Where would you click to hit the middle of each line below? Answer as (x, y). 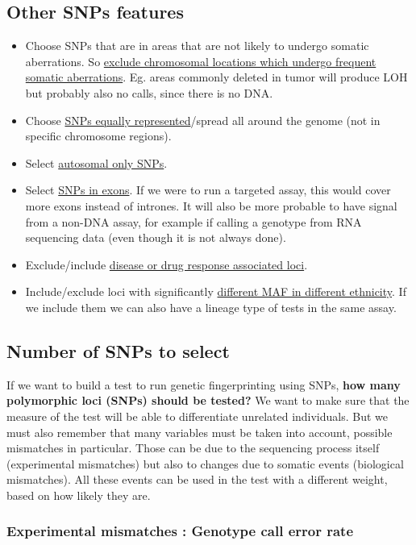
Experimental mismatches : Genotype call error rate (180, 531)
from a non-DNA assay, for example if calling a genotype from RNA (193, 221)
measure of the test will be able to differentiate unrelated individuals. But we (198, 416)
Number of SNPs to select (118, 350)
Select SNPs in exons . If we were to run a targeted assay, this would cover (208, 190)
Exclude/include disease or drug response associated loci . (166, 264)
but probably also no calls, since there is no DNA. (149, 92)
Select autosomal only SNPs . (96, 162)
